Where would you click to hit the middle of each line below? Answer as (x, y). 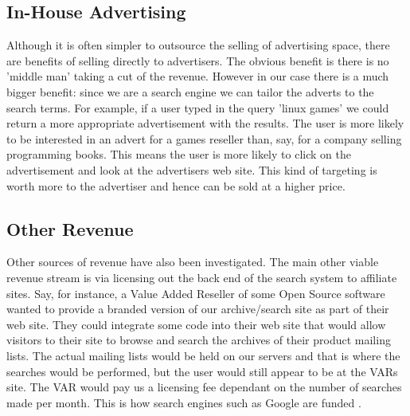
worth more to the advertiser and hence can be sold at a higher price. (176, 185)
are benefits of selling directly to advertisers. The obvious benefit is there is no (198, 60)
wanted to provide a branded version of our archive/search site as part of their (198, 309)
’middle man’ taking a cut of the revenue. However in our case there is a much (198, 76)
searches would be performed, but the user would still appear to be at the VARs (202, 371)
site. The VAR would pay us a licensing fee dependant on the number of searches (204, 387)
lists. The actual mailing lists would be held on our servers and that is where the (203, 355)
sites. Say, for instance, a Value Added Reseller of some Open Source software (196, 293)
